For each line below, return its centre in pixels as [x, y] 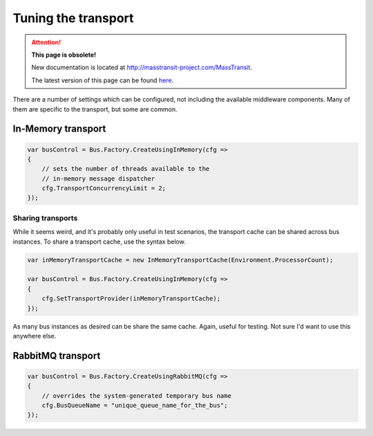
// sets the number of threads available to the [126, 169]
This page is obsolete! [64, 55]
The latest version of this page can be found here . [103, 80]
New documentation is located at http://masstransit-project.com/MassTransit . [142, 67]
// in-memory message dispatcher [98, 179]
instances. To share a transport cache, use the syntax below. [99, 242]
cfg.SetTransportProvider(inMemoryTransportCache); [131, 299]
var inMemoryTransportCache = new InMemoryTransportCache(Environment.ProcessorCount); [180, 260]
